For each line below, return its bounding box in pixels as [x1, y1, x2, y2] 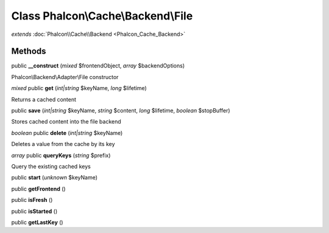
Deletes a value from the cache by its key [11, 141, 115, 148]
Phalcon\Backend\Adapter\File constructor [11, 73, 119, 80]
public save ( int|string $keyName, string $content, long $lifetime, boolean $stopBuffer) [11, 107, 231, 114]
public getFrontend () [11, 185, 66, 192]
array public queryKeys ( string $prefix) [11, 151, 111, 159]
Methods [11, 46, 46, 57]
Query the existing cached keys [11, 162, 91, 170]
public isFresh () [11, 196, 53, 204]
